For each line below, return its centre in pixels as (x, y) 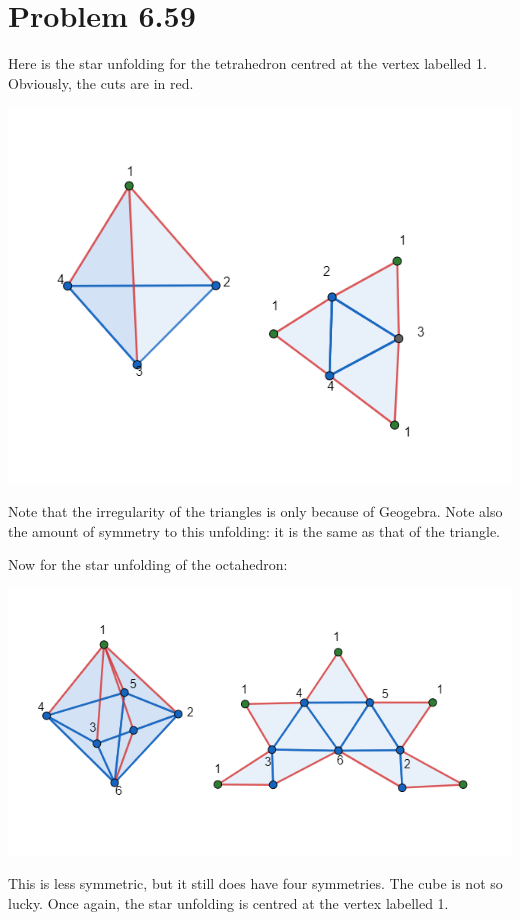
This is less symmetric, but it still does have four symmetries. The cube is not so (255, 883)
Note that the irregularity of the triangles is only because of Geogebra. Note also (255, 511)
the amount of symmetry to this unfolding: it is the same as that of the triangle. (254, 530)
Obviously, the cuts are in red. (101, 82)
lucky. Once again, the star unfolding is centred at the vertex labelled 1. (228, 902)
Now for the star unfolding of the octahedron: (148, 564)
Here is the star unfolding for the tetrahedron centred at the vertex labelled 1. (247, 63)
